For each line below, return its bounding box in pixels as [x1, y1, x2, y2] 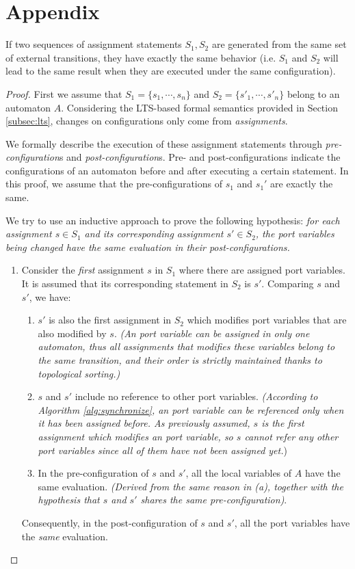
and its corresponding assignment [84, 226, 224, 241]
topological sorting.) [38, 366, 120, 380]
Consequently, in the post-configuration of [21, 515, 198, 529]
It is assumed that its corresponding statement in [21, 276, 228, 291]
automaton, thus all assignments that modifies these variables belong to [38, 339, 335, 354]
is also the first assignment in [49, 313, 172, 327]
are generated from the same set [211, 37, 347, 51]
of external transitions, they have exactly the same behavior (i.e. [5, 50, 276, 64]
